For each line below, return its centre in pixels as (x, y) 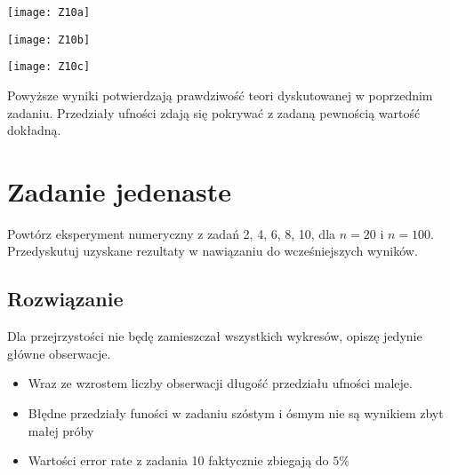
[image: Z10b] (49, 40)
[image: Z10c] (49, 67)
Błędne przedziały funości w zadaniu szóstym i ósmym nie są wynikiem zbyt (236, 413)
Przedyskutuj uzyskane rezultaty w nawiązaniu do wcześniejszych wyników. (213, 251)
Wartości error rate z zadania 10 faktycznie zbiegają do (178, 460)
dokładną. (34, 130)
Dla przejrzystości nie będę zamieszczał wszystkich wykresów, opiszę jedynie (215, 336)
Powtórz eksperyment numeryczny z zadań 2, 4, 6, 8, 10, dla (172, 233)
